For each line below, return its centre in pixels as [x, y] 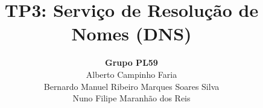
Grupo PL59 [131, 62]
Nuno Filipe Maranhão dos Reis [131, 98]
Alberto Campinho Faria [131, 74]
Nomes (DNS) [131, 33]
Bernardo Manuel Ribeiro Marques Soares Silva [131, 86]
